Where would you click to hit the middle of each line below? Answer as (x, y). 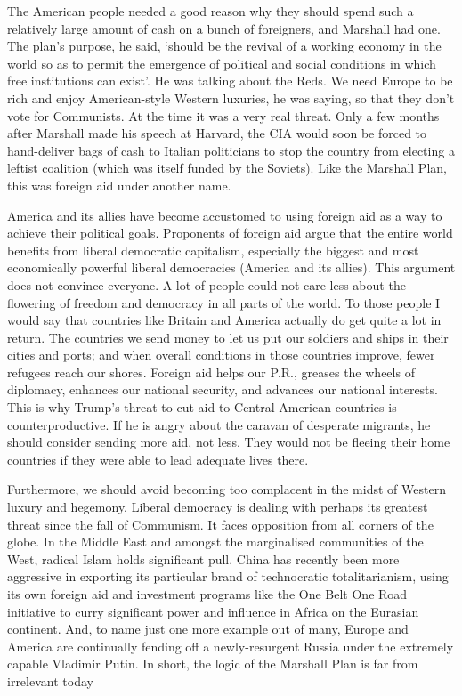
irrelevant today (50, 680)
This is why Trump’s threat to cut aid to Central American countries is (202, 407)
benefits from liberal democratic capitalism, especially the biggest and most (213, 250)
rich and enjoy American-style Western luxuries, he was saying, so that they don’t (231, 97)
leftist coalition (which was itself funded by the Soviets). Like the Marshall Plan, (227, 168)
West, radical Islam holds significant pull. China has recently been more (203, 558)
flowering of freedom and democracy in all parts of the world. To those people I (224, 302)
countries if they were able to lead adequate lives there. (158, 459)
